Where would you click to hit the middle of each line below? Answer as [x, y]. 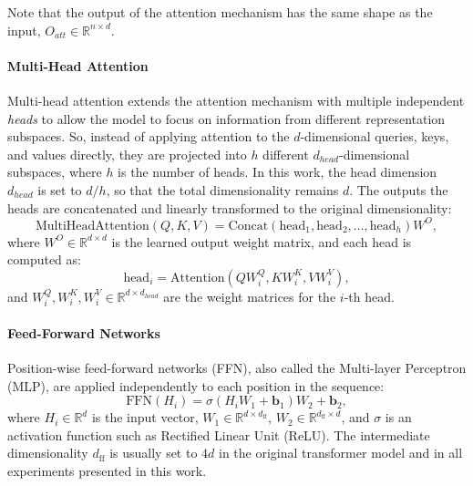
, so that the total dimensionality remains [222, 189]
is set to [60, 189]
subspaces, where [55, 172]
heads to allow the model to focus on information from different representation [226, 118]
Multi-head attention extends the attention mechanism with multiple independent [236, 100]
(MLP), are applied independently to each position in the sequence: [196, 385]
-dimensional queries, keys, [375, 136]
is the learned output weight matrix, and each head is [262, 241]
